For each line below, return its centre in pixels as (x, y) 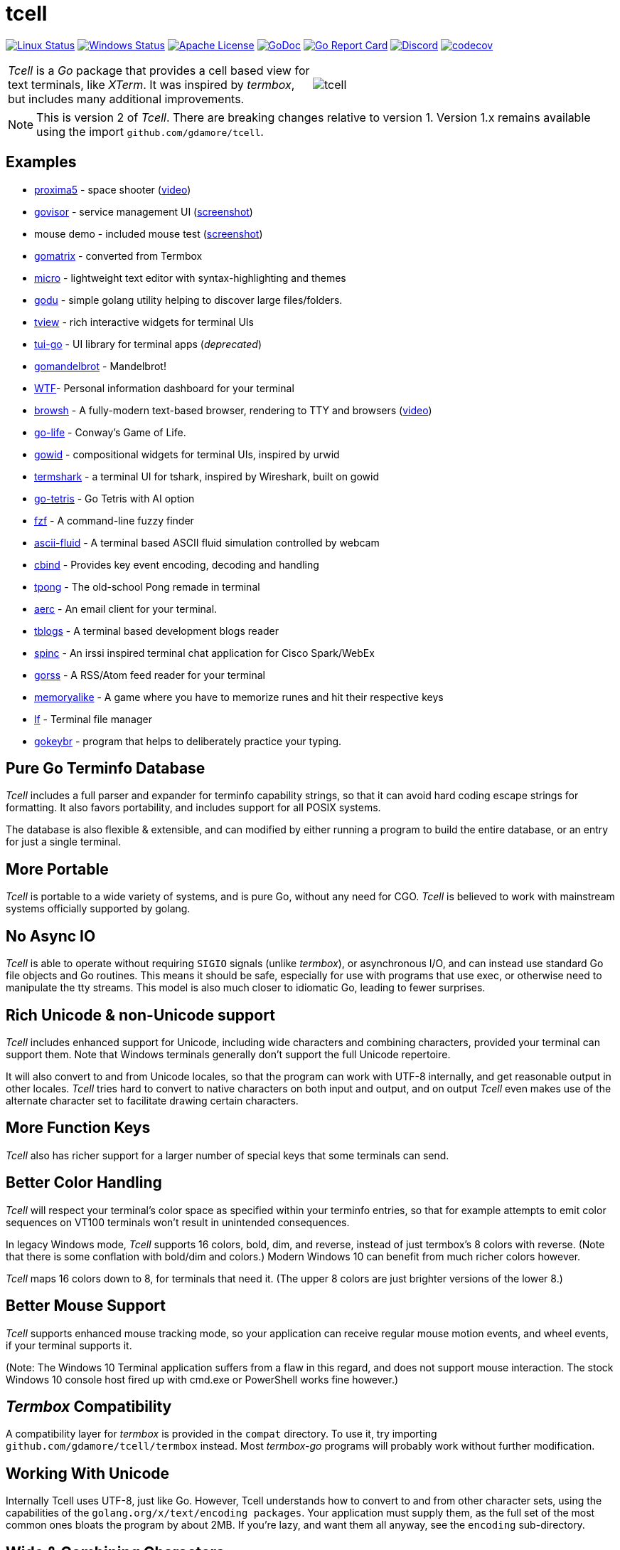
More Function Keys (78, 1128)
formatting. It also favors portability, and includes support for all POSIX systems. (193, 808)
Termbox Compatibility (89, 1406)
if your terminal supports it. (69, 1345)
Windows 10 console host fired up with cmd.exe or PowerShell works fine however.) (202, 1379)
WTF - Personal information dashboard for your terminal (164, 388)
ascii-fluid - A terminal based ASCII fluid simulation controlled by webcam (207, 542)
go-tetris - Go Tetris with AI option (114, 498)
